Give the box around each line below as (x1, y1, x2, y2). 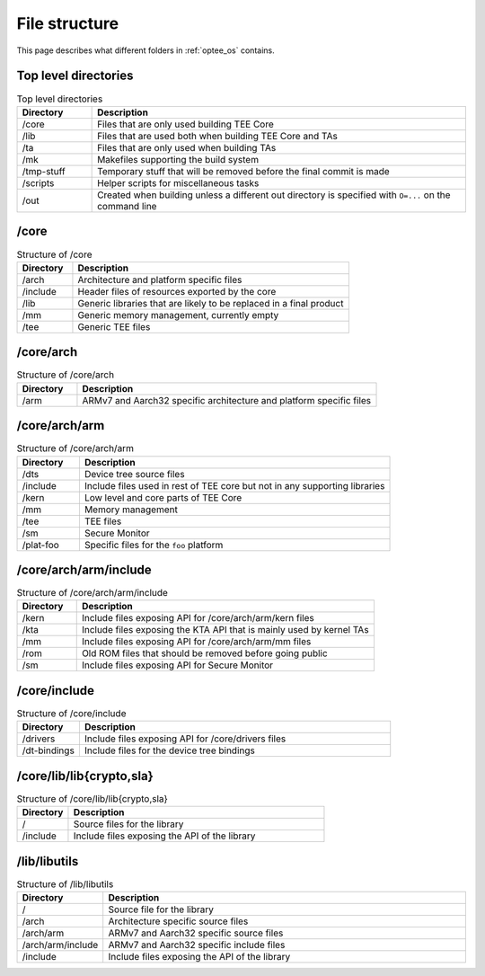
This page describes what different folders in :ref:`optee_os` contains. (16, 45, 275, 56)
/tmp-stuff (22, 164, 66, 177)
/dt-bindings (22, 744, 75, 757)
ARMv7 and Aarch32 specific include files (108, 939, 286, 952)
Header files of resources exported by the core (77, 285, 277, 297)
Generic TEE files (77, 320, 151, 333)
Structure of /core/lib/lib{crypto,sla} (16, 792, 168, 804)
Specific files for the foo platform (84, 538, 224, 551)
